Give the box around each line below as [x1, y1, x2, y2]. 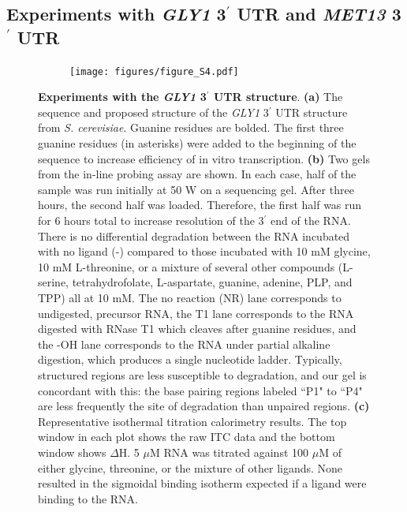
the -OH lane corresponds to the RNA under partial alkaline [38, 335, 330, 352]
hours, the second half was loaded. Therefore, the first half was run [38, 196, 362, 213]
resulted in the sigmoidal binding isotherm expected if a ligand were [38, 475, 367, 491]
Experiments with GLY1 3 [6, 2, 226, 26]
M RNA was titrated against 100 [149, 443, 309, 460]
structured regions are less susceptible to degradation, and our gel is [38, 366, 367, 383]
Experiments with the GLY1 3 [38, 88, 207, 105]
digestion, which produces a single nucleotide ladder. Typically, [38, 351, 342, 368]
